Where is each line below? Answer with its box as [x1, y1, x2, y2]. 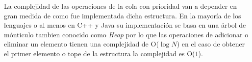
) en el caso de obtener [176, 39, 245, 49]
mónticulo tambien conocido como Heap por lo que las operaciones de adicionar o [4, 29, 249, 39]
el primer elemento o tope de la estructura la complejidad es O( [4, 48, 195, 58]
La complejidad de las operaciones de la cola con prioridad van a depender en [4, 1, 237, 11]
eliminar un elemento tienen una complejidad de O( [4, 39, 159, 49]
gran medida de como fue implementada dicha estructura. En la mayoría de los [4, 10, 241, 20]
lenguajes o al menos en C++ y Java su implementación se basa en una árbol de [4, 20, 246, 30]
